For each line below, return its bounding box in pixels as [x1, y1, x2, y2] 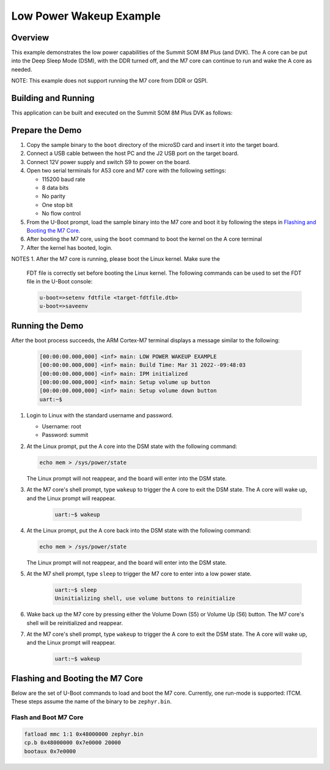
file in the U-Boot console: [26, 277, 93, 285]
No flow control [42, 210, 81, 217]
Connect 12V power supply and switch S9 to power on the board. [26, 158, 191, 165]
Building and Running [11, 93, 95, 103]
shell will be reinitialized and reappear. [26, 619, 123, 627]
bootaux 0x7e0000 [24, 747, 76, 755]
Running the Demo [11, 320, 84, 331]
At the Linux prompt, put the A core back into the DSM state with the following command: [26, 526, 251, 534]
